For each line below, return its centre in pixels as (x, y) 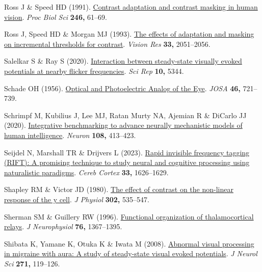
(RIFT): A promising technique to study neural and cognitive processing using (127, 162)
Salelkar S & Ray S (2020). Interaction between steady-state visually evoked (123, 61)
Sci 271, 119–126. (32, 263)
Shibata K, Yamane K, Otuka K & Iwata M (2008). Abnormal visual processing (129, 243)
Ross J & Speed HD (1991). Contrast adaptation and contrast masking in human (131, 7)
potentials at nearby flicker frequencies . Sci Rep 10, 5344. (94, 71)
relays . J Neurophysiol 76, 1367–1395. (63, 226)
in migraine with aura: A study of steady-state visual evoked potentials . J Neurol (131, 253)
